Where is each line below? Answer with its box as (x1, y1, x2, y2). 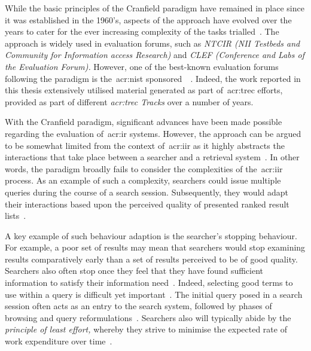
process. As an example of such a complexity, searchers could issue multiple (5, 174, 281, 187)
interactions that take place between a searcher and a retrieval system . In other (5, 151, 300, 163)
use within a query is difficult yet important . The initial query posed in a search (5, 288, 303, 300)
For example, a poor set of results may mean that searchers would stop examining (5, 241, 306, 254)
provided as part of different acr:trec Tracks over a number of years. (5, 95, 254, 108)
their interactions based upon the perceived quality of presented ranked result (5, 197, 289, 210)
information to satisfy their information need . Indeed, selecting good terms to (5, 276, 293, 289)
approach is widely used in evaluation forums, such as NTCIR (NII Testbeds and (5, 36, 300, 49)
